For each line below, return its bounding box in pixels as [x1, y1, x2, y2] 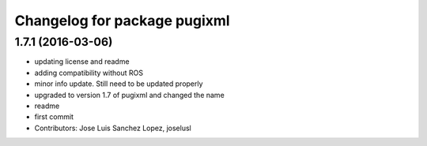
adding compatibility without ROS [34, 68, 144, 77]
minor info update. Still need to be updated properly [34, 79, 203, 88]
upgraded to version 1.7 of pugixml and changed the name [34, 90, 225, 99]
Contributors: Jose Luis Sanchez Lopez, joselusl [34, 123, 191, 133]
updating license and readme [34, 57, 130, 66]
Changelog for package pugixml [14, 12, 230, 29]
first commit [34, 112, 74, 122]
